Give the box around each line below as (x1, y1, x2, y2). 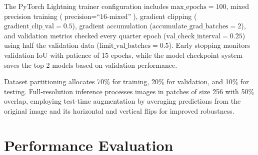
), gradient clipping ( (133, 10, 197, 21)
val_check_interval (166, 32, 221, 40)
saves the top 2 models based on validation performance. (4, 59, 177, 70)
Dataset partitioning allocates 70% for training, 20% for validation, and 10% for (4, 76, 249, 87)
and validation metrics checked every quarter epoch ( (4, 30, 166, 40)
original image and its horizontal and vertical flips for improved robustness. (4, 105, 234, 116)
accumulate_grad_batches (152, 23, 228, 30)
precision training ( (4, 10, 62, 21)
